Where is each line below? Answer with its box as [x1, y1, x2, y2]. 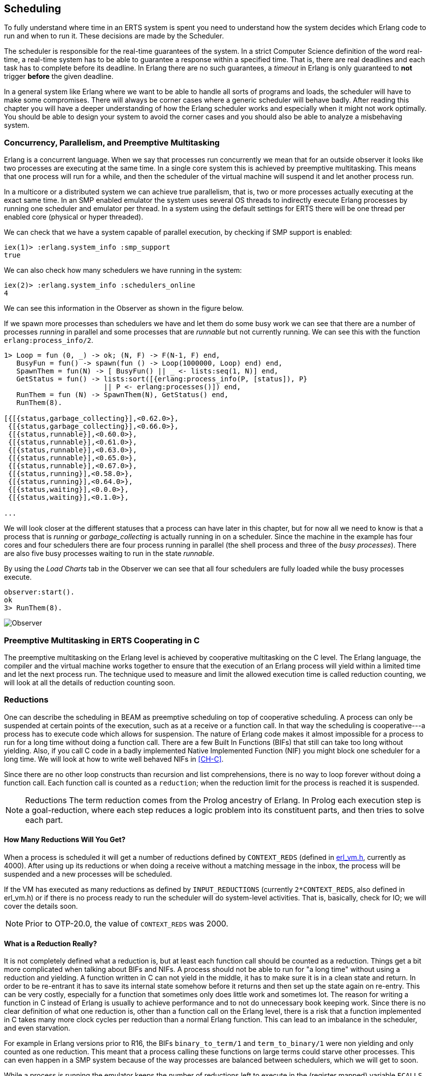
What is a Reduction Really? [4, 939, 97, 948]
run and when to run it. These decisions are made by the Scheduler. [4, 32, 224, 40]
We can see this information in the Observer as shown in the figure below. [4, 304, 244, 313]
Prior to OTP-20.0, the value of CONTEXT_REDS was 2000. [25, 918, 228, 928]
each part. [25, 815, 63, 825]
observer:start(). [4, 588, 75, 596]
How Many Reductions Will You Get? [4, 835, 126, 844]
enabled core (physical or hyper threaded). [4, 213, 143, 222]
